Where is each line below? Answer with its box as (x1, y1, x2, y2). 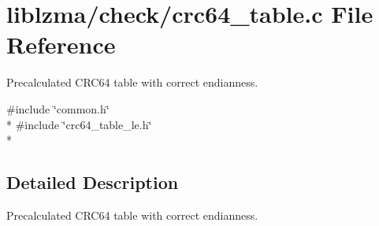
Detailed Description (6, 170, 179, 195)
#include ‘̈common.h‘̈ (6, 100, 110, 117)
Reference (6, 28, 116, 61)
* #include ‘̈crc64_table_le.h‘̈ (6, 116, 152, 132)
